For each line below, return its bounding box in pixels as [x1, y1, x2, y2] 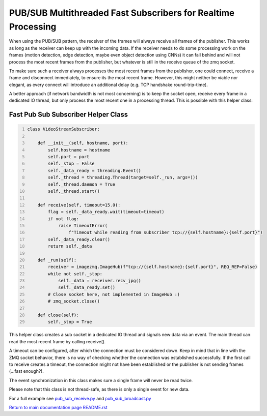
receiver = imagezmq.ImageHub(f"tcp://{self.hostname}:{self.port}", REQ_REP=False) [48, 264, 258, 270]
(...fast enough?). [9, 368, 44, 374]
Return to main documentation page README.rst [9, 404, 107, 410]
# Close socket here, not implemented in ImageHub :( [48, 292, 180, 297]
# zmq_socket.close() [48, 298, 100, 304]
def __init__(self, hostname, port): [37, 140, 129, 146]
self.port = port [48, 154, 90, 160]
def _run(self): [37, 257, 77, 263]
